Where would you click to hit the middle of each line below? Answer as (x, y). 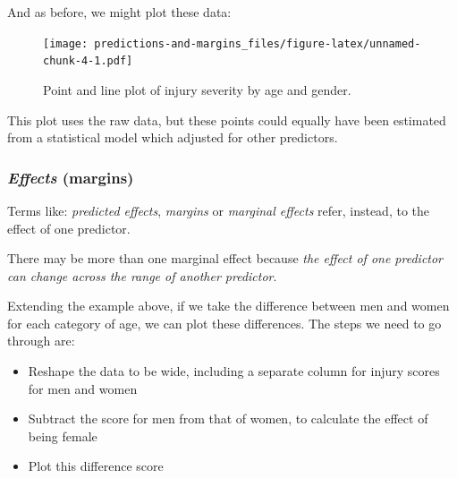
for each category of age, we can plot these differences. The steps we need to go (224, 323)
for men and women (83, 388)
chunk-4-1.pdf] (88, 61)
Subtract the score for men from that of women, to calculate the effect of (228, 418)
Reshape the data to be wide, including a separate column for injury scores (234, 371)
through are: (41, 341)
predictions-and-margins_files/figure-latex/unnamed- (258, 43)
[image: (66, 43)
